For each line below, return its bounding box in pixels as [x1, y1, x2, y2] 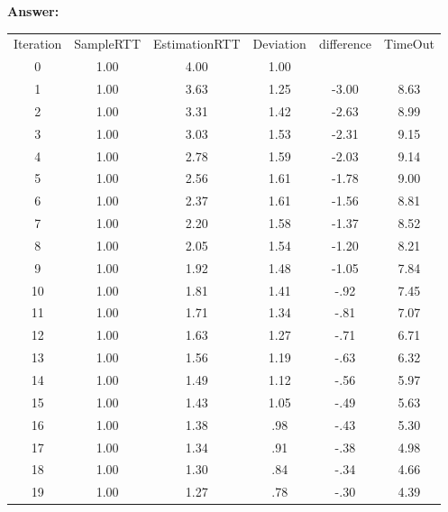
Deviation [252, 34, 306, 53]
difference [318, 34, 371, 53]
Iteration [14, 34, 62, 53]
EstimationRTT [153, 34, 241, 53]
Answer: [7, 2, 59, 20]
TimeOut [383, 34, 434, 53]
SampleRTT [74, 34, 142, 53]
